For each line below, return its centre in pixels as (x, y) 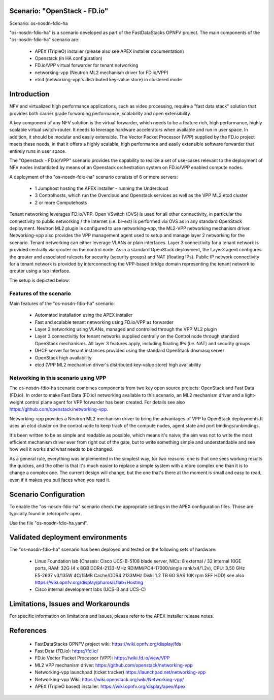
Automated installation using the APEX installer (84, 315)
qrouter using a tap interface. (40, 271)
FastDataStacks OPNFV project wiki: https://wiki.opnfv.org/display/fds (108, 644)
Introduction (29, 94)
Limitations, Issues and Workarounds (70, 604)
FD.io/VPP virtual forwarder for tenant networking (87, 65)
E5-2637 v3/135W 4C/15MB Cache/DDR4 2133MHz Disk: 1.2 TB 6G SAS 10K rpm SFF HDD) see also (140, 575)
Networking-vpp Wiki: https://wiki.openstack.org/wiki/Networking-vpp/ (109, 679)
